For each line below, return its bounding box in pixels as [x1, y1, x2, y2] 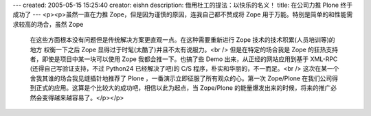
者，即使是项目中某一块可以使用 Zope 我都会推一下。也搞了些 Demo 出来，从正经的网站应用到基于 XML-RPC [30, 55, 338, 63]
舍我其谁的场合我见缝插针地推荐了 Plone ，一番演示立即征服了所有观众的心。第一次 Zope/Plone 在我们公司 [30, 74, 333, 82]
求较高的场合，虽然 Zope [12, 20, 84, 28]
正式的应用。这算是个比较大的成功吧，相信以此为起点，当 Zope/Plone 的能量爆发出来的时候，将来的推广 [35, 84, 331, 92]
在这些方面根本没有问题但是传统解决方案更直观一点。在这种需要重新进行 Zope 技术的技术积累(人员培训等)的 [30, 36, 336, 44]
